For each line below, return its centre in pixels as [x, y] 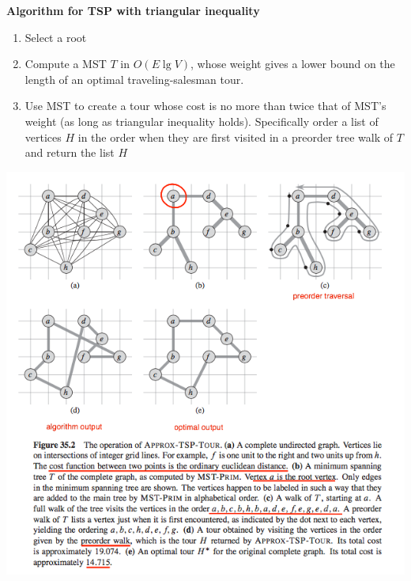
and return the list [70, 152]
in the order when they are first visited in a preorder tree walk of [236, 137]
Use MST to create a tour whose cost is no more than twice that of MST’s [205, 106]
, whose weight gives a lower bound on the [293, 64]
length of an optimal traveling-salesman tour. [134, 79]
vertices [43, 137]
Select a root [56, 37]
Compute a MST [66, 64]
